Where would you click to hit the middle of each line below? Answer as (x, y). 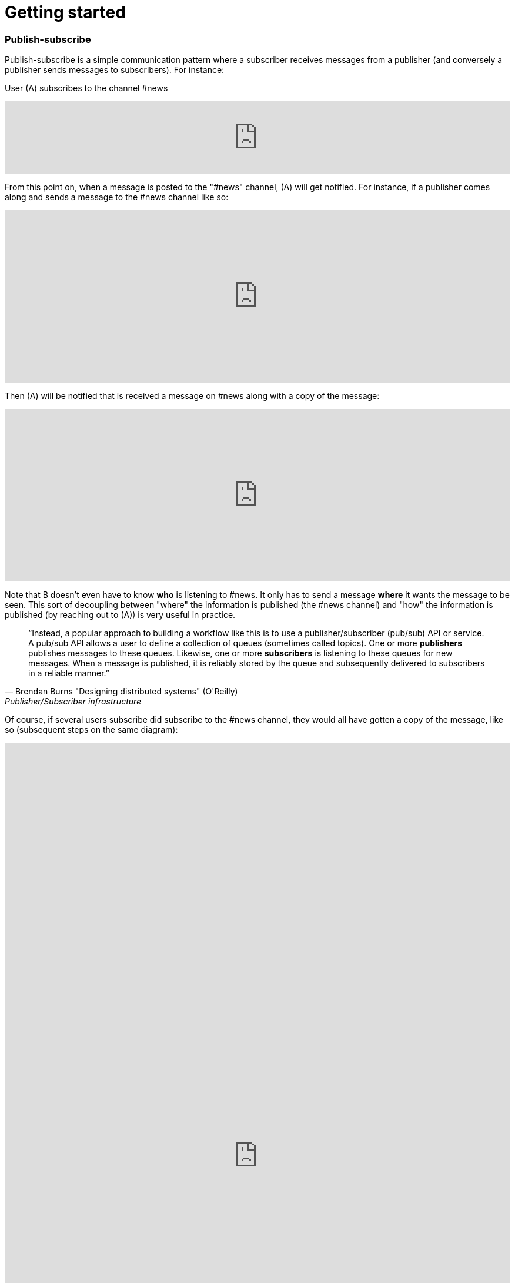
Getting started (65, 12)
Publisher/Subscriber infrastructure (73, 702)
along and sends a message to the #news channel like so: (117, 197)
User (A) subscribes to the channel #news (86, 88)
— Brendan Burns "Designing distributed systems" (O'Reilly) (121, 692)
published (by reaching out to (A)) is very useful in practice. (120, 615)
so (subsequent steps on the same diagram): (91, 730)
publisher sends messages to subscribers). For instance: (115, 70)
